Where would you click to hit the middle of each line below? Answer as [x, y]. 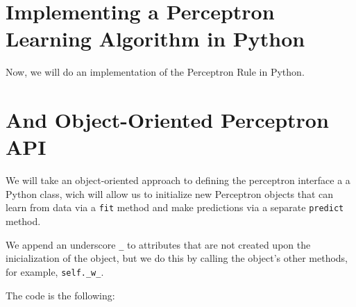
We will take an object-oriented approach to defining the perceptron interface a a [178, 180]
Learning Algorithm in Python [155, 39]
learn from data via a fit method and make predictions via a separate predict [175, 207]
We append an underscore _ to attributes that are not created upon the [158, 244]
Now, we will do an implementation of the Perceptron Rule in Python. [155, 72]
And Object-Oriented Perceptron [167, 120]
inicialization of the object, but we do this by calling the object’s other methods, [177, 258]
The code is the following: [60, 295]
